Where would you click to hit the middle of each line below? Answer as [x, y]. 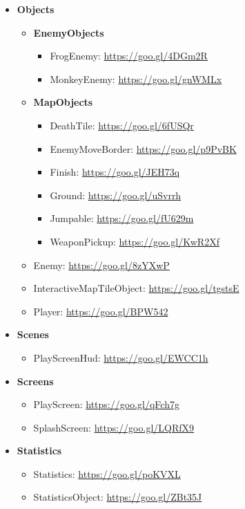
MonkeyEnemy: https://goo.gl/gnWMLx [136, 78]
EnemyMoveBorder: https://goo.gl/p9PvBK [143, 148]
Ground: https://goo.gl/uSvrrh [116, 195]
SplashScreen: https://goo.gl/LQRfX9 [114, 427]
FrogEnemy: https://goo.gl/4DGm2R [129, 56]
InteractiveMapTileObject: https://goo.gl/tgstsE [136, 288]
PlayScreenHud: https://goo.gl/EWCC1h [121, 357]
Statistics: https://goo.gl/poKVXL [107, 473]
